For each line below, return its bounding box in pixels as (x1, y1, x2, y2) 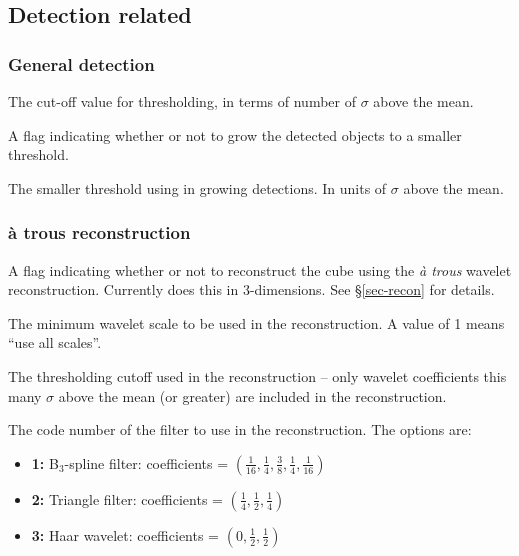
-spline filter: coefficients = (64, 452, 229, 473)
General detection (8, 51, 155, 76)
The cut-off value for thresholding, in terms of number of (8, 91, 356, 111)
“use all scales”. (8, 332, 102, 353)
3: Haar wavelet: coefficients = (31, 524, 220, 545)
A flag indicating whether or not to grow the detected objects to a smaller (8, 124, 462, 145)
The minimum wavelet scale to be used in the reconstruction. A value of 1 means (8, 312, 505, 333)
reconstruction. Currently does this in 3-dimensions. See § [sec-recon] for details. (8, 279, 495, 300)
